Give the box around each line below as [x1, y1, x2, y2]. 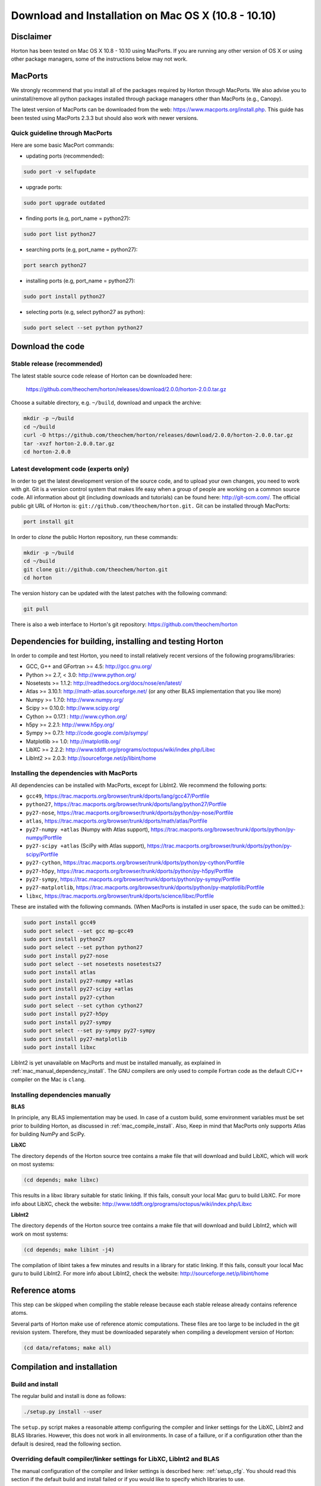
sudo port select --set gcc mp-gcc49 [23, 927, 134, 934]
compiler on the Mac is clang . [11, 1076, 86, 1083]
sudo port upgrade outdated [23, 200, 105, 206]
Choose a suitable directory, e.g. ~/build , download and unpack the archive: [11, 399, 202, 407]
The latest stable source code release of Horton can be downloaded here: [11, 372, 193, 379]
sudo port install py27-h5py [23, 1010, 109, 1018]
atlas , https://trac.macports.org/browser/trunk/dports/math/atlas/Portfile [26, 817, 207, 824]
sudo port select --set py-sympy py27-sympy [23, 1027, 156, 1034]
